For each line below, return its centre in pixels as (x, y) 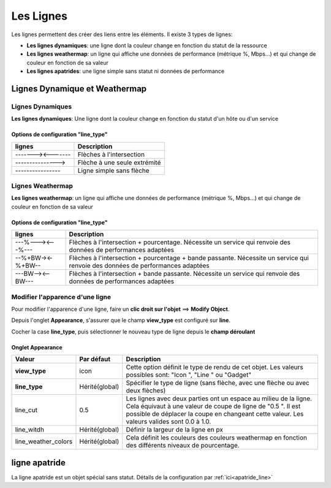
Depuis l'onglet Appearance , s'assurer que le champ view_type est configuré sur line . (121, 320)
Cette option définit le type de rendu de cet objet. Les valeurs (215, 367)
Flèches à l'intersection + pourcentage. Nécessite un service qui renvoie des (180, 242)
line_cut (26, 410)
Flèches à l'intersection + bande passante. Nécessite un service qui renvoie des (185, 274)
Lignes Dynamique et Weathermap (79, 89)
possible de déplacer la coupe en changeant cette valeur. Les (215, 414)
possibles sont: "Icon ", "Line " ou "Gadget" (188, 375)
